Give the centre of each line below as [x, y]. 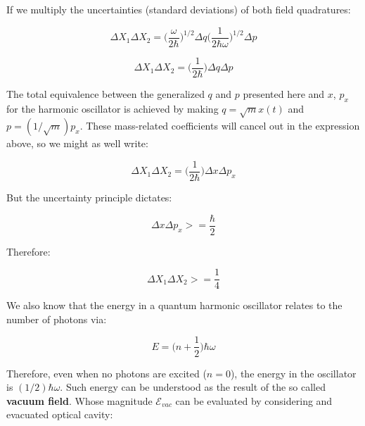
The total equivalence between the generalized [105, 93]
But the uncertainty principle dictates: [89, 197]
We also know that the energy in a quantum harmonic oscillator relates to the [174, 305]
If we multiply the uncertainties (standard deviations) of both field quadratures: [179, 9]
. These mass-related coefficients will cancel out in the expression [220, 126]
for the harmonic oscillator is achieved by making [113, 108]
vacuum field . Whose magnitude [79, 400]
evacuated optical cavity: [60, 414]
